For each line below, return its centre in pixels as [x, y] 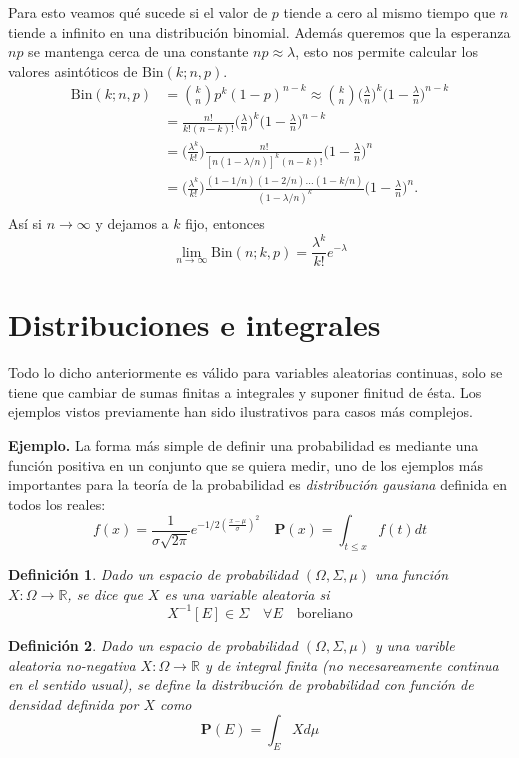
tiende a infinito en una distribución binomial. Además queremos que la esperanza [259, 31]
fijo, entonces [225, 222]
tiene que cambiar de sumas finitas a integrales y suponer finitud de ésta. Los [245, 391]
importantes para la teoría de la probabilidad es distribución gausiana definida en [258, 484]
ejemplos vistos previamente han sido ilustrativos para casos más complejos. [240, 411]
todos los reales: [57, 503]
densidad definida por [73, 703]
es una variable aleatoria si [247, 593]
